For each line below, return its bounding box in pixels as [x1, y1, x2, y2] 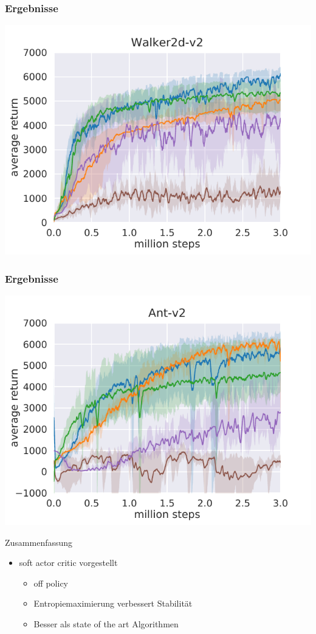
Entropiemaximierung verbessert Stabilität [33, 597, 193, 610]
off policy [33, 576, 68, 589]
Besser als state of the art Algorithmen [33, 618, 179, 630]
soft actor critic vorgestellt [19, 556, 118, 569]
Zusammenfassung [5, 536, 73, 548]
